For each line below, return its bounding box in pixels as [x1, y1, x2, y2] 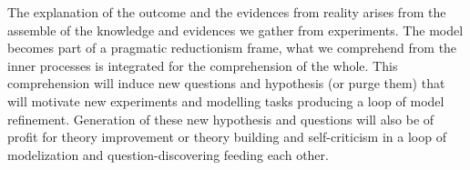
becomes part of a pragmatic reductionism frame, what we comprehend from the [7, 38, 457, 57]
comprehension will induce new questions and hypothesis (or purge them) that [7, 74, 445, 93]
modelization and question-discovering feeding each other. [7, 145, 329, 164]
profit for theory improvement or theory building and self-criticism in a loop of [7, 127, 446, 146]
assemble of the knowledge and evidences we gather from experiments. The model [7, 20, 464, 39]
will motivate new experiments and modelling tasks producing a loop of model [7, 91, 444, 110]
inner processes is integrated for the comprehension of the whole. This [7, 55, 398, 75]
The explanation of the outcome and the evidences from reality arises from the [7, 3, 446, 21]
